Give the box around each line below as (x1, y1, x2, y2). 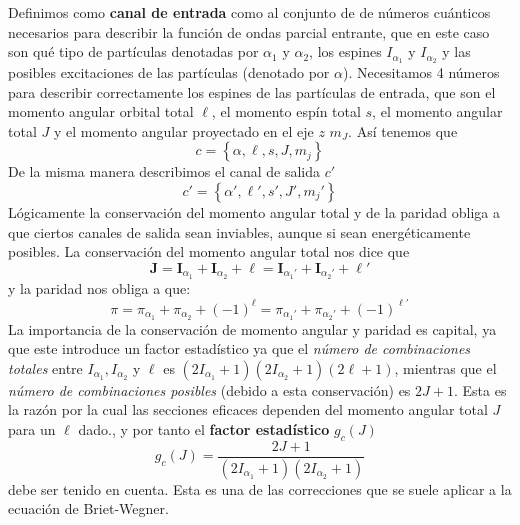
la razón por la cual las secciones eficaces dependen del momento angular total (8, 399, 488, 420)
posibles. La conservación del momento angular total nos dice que (8, 241, 410, 262)
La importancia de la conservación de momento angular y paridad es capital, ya (8, 318, 497, 339)
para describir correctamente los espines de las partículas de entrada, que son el (8, 81, 496, 102)
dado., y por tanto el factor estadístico (78, 418, 330, 439)
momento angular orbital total (8, 101, 194, 122)
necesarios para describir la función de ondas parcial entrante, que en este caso (8, 21, 490, 42)
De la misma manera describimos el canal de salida (8, 161, 321, 182)
